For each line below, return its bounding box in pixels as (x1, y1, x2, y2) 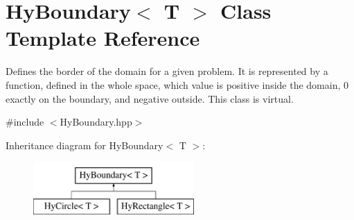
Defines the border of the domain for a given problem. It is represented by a (6, 64, 328, 78)
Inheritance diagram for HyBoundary (6, 137, 163, 152)
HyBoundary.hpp (60, 115, 132, 129)
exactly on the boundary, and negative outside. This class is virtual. (6, 91, 294, 105)
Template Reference (6, 24, 200, 52)
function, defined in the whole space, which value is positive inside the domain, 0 (6, 77, 348, 92)
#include (6, 115, 44, 129)
